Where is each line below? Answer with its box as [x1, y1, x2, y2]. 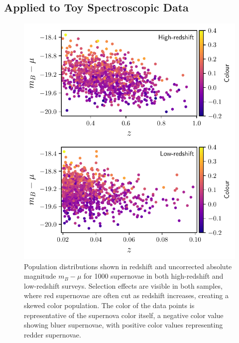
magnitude [24, 271, 56, 281]
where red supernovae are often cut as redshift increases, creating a [24, 290, 229, 301]
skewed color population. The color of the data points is [24, 300, 195, 310]
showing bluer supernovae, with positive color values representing [24, 320, 223, 330]
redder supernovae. [24, 329, 81, 340]
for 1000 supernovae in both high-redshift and [83, 271, 224, 281]
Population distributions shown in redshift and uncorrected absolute [24, 261, 232, 271]
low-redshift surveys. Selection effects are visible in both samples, [24, 280, 223, 291]
